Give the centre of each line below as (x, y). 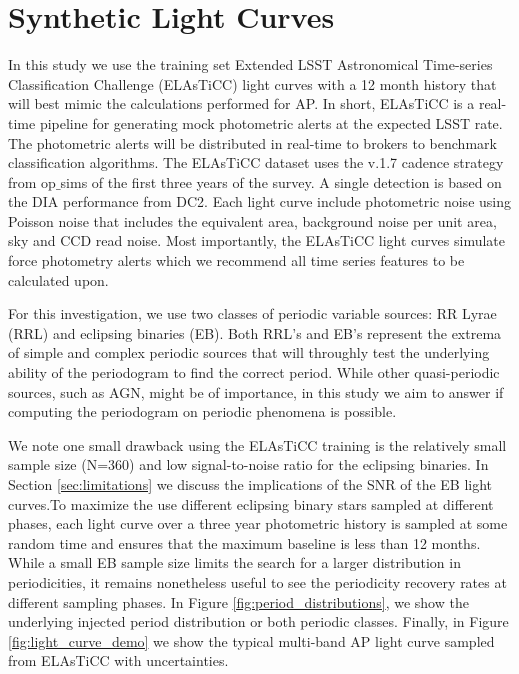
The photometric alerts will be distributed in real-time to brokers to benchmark (252, 142)
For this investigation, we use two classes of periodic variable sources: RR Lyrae (252, 313)
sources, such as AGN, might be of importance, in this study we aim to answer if (256, 391)
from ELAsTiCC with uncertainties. (118, 660)
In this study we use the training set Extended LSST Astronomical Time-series (250, 64)
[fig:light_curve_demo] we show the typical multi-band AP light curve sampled (251, 640)
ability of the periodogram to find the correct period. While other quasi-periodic (254, 372)
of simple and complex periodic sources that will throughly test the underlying (249, 352)
